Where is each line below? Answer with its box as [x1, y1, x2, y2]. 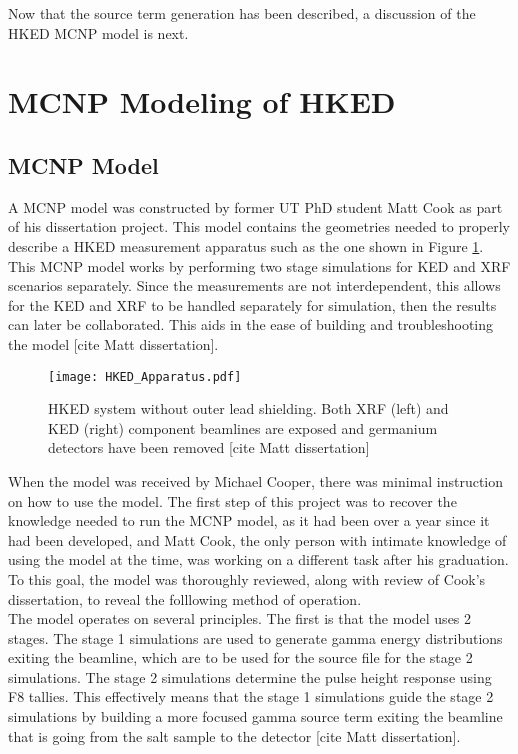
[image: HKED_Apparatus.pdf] [48, 369, 242, 384]
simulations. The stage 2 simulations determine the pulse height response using [8, 666, 492, 687]
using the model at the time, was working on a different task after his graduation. [8, 549, 509, 570]
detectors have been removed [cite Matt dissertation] [48, 437, 370, 458]
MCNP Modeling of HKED [8, 81, 396, 122]
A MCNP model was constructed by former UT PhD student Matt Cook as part [8, 196, 503, 217]
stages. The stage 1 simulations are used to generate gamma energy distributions [8, 627, 503, 648]
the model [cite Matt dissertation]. [8, 333, 219, 354]
